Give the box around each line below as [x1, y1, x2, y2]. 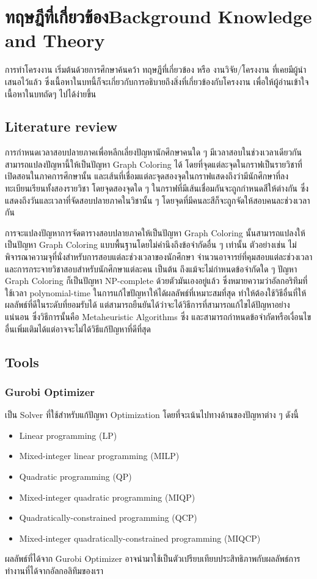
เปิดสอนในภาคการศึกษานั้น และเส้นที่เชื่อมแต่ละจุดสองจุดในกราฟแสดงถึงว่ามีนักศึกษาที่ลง [5, 170, 289, 182]
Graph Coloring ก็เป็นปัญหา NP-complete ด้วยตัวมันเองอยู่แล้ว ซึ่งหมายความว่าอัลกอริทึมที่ [5, 274, 308, 287]
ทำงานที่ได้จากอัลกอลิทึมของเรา [5, 564, 103, 577]
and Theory [5, 28, 105, 53]
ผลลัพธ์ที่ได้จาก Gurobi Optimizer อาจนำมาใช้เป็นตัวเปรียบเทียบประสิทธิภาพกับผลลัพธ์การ [5, 552, 301, 565]
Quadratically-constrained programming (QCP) [19, 511, 197, 524]
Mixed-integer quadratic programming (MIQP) [19, 490, 195, 503]
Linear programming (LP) [19, 428, 117, 441]
